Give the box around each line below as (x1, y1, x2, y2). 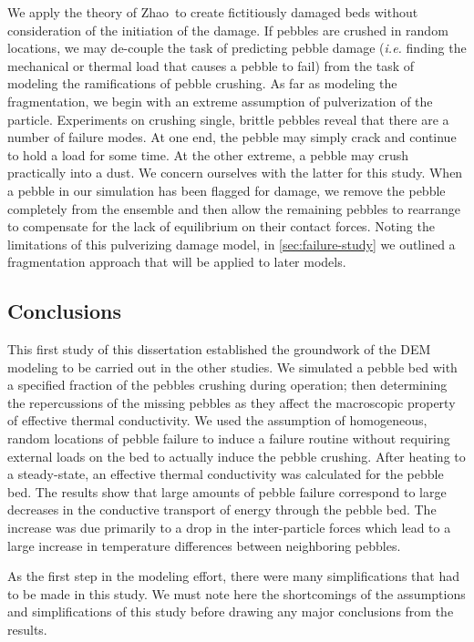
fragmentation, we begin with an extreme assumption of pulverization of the (7, 91, 433, 110)
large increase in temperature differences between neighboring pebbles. (7, 535, 401, 555)
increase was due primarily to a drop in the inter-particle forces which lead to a (7, 518, 451, 537)
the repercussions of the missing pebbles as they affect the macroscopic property (7, 392, 456, 412)
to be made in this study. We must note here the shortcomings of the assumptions (7, 584, 466, 603)
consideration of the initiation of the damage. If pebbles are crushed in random (7, 20, 448, 39)
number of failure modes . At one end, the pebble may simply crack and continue (7, 127, 457, 147)
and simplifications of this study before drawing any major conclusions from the (7, 602, 454, 621)
